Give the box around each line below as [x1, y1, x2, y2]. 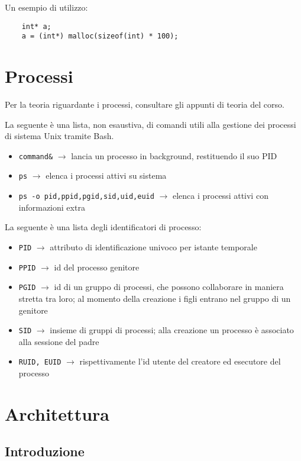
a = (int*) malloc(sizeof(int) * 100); [21, 32, 179, 41]
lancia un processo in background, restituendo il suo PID [71, 149, 277, 162]
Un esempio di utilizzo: [5, 1, 88, 13]
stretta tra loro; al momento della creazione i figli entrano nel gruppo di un [18, 292, 291, 304]
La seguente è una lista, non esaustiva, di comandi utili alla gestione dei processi [5, 118, 296, 130]
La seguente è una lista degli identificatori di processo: [5, 221, 202, 233]
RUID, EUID [18, 358, 62, 367]
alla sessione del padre [18, 335, 99, 347]
